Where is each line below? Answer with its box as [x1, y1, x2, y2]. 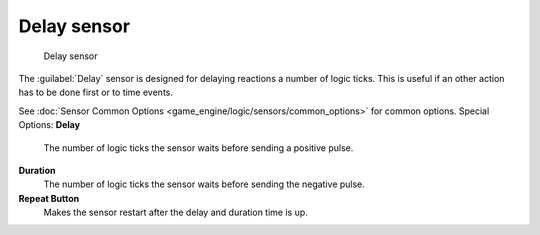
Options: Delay [18, 119, 80, 131]
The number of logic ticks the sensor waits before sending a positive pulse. [43, 141, 354, 154]
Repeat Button [18, 192, 80, 204]
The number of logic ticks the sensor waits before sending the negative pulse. [43, 178, 365, 190]
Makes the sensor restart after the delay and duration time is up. [43, 206, 309, 219]
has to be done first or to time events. [18, 86, 174, 99]
